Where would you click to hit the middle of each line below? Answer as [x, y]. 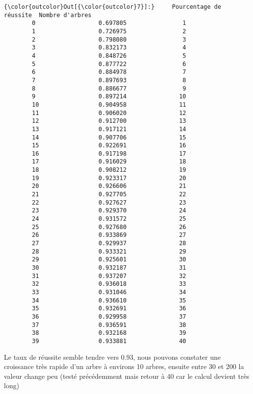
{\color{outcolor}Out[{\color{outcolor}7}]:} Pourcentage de [113, 7]
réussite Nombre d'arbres [48, 15]
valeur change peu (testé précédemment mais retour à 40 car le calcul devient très [127, 376]
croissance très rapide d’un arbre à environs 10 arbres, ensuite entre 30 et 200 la [124, 366]
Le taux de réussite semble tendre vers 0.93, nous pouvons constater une [113, 357]
